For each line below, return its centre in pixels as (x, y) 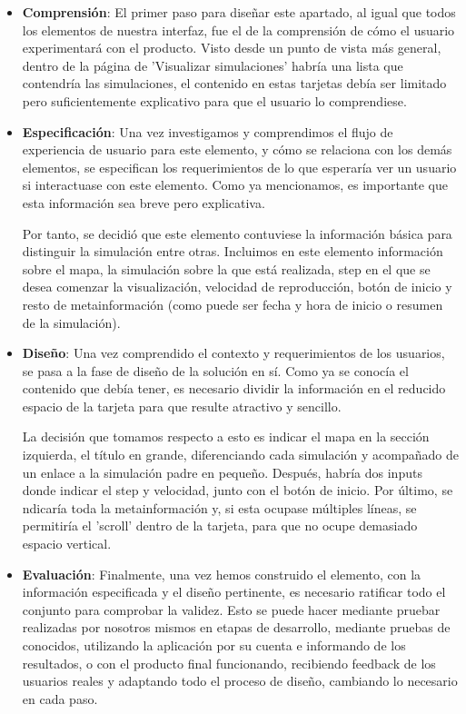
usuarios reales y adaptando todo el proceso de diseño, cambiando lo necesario (240, 681)
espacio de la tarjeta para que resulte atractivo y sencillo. (182, 406)
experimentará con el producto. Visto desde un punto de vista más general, (232, 48)
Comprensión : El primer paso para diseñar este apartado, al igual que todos (239, 12)
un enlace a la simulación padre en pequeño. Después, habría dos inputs (222, 472)
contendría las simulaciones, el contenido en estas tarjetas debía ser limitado (234, 83)
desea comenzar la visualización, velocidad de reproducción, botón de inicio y (237, 287)
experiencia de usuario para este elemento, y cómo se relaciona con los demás (237, 149)
